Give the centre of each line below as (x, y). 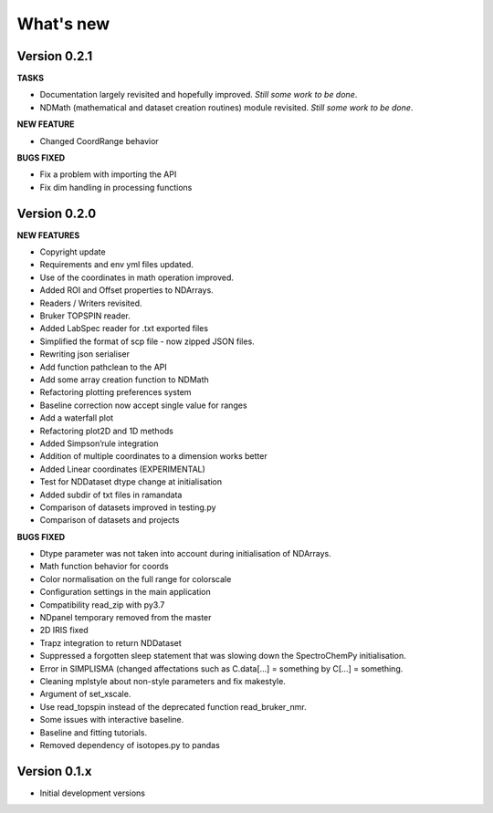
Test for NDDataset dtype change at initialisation (131, 482)
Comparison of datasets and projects (110, 520)
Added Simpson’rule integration (99, 443)
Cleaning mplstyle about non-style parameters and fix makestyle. (163, 681)
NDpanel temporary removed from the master (126, 618)
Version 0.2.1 (55, 56)
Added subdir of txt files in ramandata (111, 495)
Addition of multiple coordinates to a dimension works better (154, 456)
